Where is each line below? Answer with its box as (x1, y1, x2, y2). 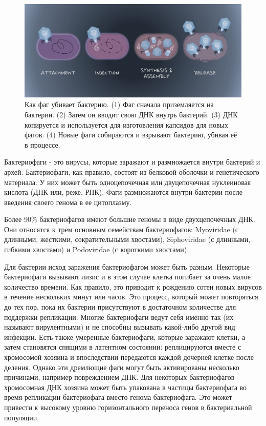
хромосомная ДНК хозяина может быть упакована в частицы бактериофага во (4, 381, 247, 392)
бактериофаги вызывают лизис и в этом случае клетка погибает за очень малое (4, 271, 251, 282)
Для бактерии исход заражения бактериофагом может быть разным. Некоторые (4, 261, 250, 272)
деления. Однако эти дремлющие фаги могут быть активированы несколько (4, 361, 239, 372)
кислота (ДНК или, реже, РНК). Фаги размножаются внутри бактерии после (4, 187, 243, 197)
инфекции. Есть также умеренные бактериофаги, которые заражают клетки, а (4, 331, 246, 342)
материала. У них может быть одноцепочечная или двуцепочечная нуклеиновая (4, 176, 251, 187)
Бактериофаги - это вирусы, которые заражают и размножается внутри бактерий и (4, 156, 260, 167)
